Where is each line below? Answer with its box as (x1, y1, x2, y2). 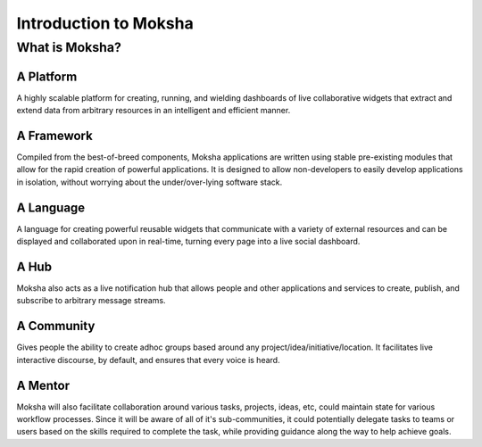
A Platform (16, 69, 78, 84)
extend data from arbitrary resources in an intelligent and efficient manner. (16, 105, 291, 116)
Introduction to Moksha (16, 13, 194, 33)
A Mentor (16, 377, 71, 393)
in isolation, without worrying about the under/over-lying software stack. (16, 177, 283, 187)
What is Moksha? (16, 39, 122, 55)
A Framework (16, 128, 93, 143)
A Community (16, 319, 96, 334)
